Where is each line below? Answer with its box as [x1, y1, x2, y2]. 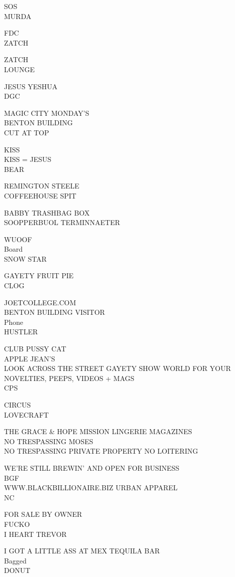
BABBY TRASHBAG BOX [4, 207, 90, 218]
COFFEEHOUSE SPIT [4, 190, 76, 201]
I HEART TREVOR [4, 528, 67, 539]
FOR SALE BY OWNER [4, 509, 82, 519]
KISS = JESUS [4, 154, 51, 164]
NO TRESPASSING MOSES [4, 436, 93, 446]
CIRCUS [4, 400, 31, 410]
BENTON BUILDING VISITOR [4, 307, 105, 317]
